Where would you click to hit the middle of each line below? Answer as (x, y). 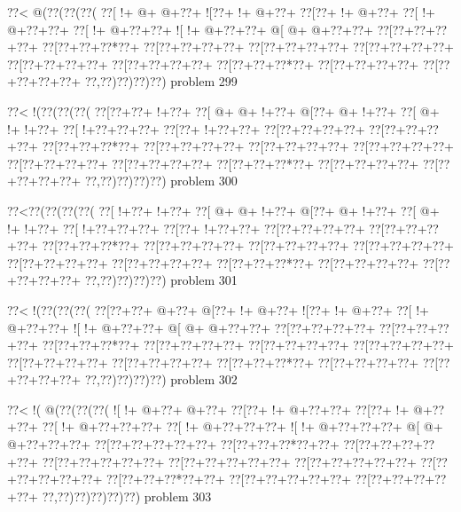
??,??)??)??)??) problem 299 (161, 81)
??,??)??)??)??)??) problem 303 (127, 496)
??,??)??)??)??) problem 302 (161, 379)
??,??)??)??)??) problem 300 (161, 181)
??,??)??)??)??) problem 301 (161, 280)
